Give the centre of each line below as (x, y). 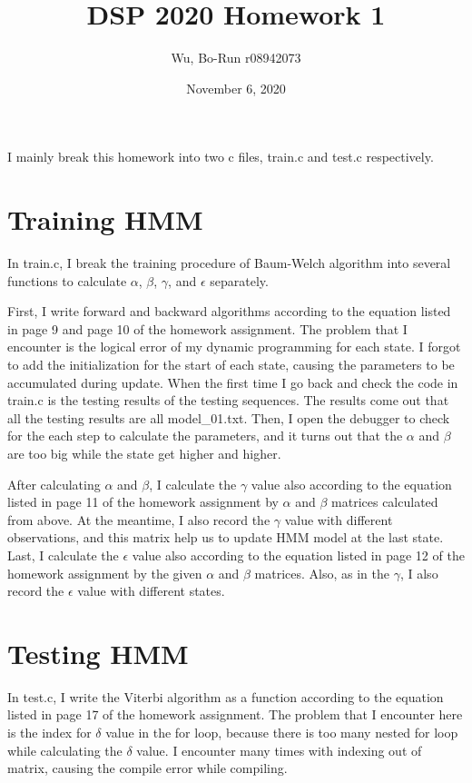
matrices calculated (385, 502)
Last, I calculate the (63, 555)
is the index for (49, 733)
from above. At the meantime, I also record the (139, 519)
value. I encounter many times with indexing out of (279, 750)
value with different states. (151, 591)
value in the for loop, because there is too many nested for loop (282, 733)
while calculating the (65, 750)
